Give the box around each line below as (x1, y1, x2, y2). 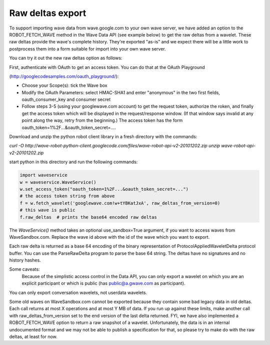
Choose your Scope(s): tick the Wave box (21, 82, 107, 88)
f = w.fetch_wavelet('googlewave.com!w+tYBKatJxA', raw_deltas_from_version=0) (19, 200, 220, 206)
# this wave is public (19, 207, 75, 213)
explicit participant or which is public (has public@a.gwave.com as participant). (21, 280, 185, 287)
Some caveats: (9, 266, 40, 272)
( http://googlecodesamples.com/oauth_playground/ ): (9, 73, 119, 79)
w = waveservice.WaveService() (19, 179, 97, 185)
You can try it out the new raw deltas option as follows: (9, 55, 122, 61)
